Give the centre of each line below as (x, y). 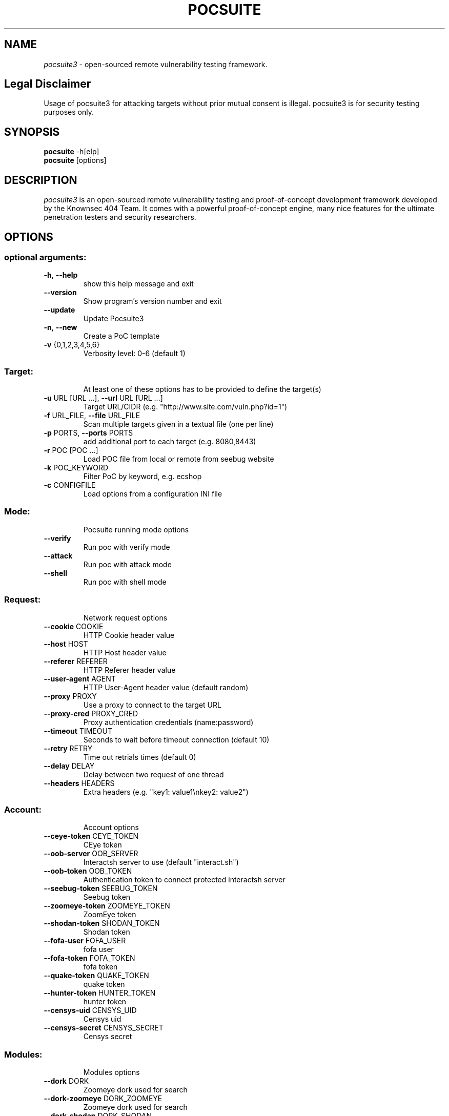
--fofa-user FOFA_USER (85, 941)
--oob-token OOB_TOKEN (88, 871)
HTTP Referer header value (129, 670)
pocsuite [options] (75, 160)
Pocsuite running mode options (136, 529)
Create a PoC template (121, 336)
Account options (111, 828)
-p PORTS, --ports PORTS (88, 433)
